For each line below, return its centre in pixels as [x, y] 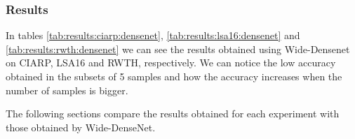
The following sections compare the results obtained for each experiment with [173, 114]
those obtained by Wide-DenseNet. [81, 127]
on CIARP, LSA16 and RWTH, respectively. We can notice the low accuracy [171, 63]
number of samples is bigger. [67, 90]
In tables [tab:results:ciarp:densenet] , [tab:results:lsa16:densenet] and [153, 35]
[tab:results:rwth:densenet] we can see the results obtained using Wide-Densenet [178, 49]
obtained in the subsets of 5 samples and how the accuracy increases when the [174, 76]
